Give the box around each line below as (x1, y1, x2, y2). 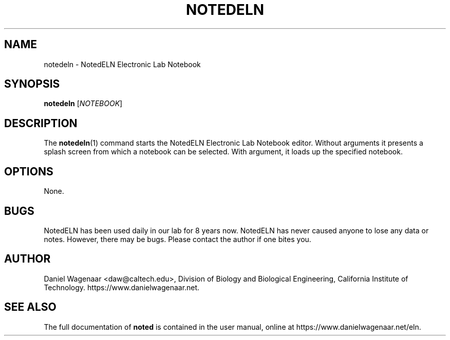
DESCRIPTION (4, 116, 78, 130)
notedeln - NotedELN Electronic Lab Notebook (44, 59, 201, 69)
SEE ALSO (4, 301, 57, 314)
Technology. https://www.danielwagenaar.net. (44, 283, 200, 292)
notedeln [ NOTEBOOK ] (44, 99, 123, 108)
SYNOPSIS (4, 77, 60, 91)
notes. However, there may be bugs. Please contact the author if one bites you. (44, 234, 311, 244)
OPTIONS (4, 165, 53, 178)
